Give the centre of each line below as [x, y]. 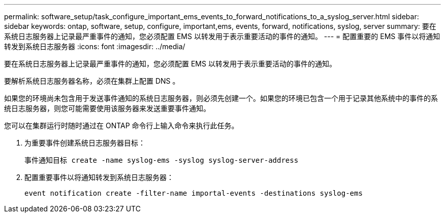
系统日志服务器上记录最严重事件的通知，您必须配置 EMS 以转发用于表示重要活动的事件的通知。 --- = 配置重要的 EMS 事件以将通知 [222, 36]
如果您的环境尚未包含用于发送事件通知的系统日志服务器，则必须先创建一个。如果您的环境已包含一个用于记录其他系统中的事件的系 [221, 98]
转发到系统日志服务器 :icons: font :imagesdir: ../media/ [95, 46]
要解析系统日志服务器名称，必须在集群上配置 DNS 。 [92, 81]
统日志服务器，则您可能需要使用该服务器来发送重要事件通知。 [107, 108]
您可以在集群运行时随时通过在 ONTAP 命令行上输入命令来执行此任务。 [121, 125]
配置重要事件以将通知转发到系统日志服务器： [99, 177]
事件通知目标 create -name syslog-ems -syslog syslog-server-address [162, 160]
